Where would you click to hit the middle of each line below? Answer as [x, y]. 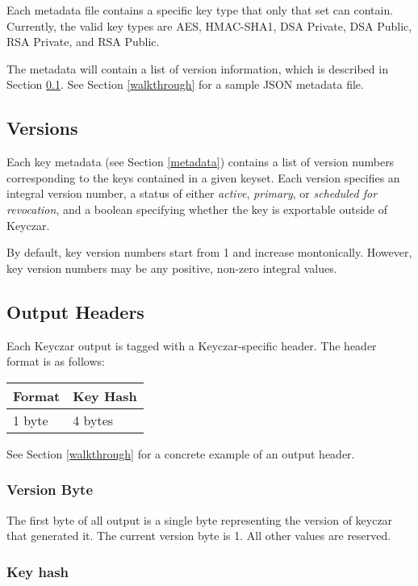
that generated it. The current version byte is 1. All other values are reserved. [199, 536]
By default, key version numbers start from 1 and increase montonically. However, [209, 252]
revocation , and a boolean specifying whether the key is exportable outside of [197, 209]
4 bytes [93, 420]
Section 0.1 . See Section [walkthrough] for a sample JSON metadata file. [185, 84]
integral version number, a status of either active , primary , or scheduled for [192, 193]
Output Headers [75, 311]
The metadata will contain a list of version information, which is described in [197, 68]
